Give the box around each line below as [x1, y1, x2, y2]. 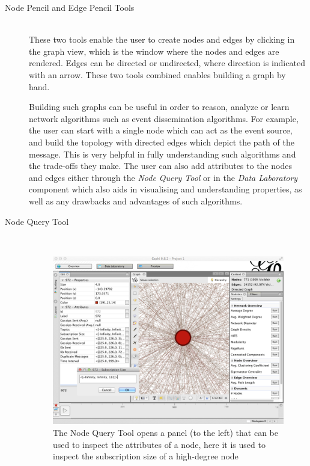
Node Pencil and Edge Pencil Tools [5, 1, 135, 13]
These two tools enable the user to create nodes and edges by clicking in [29, 33, 295, 46]
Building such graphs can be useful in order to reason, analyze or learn [29, 100, 290, 113]
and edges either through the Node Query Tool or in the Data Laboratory [29, 171, 298, 183]
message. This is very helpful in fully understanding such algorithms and [29, 147, 296, 160]
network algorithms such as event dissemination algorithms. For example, [29, 112, 299, 124]
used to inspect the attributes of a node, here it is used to [53, 438, 266, 450]
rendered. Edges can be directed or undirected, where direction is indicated [29, 57, 305, 69]
